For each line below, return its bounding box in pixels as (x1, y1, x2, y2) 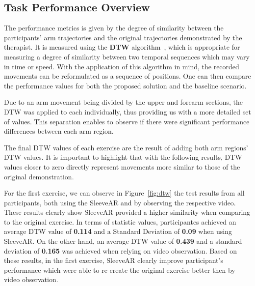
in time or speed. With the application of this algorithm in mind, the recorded (4, 61, 239, 71)
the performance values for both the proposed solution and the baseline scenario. (4, 80, 247, 90)
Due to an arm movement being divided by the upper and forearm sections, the (4, 97, 243, 107)
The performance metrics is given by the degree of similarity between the (4, 23, 224, 33)
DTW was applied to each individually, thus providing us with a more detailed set (4, 106, 251, 116)
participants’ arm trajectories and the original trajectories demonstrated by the (4, 32, 242, 42)
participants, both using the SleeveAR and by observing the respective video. (4, 197, 236, 207)
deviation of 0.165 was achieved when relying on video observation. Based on (4, 245, 237, 256)
